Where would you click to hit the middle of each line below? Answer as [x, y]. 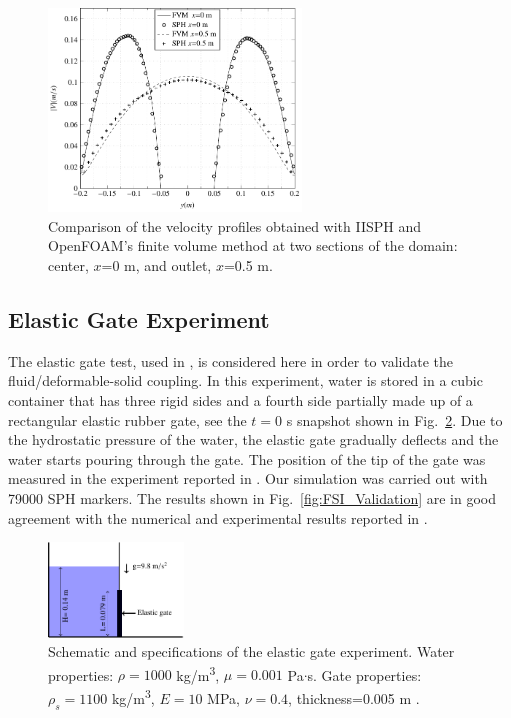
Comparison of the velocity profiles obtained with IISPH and [235, 225]
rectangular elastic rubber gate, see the [127, 419]
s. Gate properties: [364, 674]
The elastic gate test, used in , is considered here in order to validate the [230, 360]
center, [68, 265]
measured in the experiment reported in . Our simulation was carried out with [248, 478]
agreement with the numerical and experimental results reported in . [218, 517]
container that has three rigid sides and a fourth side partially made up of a [240, 400]
